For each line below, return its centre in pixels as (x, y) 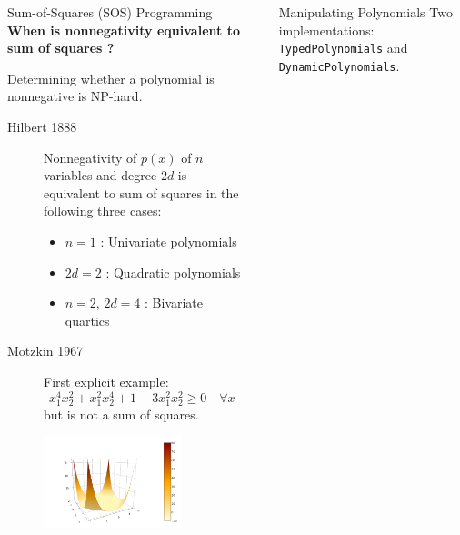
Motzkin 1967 (45, 351)
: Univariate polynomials (169, 241)
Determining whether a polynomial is (111, 78)
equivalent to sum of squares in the (141, 192)
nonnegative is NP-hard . (75, 96)
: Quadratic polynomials (173, 272)
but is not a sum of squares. (121, 414)
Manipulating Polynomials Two (365, 12)
